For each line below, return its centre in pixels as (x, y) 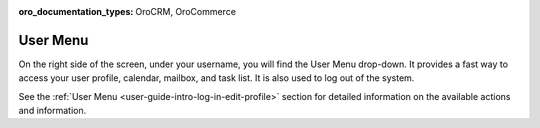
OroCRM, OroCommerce (186, 11)
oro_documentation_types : (76, 11)
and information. (52, 111)
